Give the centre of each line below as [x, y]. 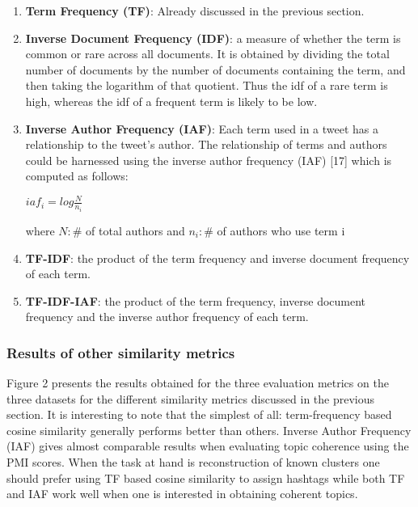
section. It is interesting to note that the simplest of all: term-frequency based [199, 414]
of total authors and [135, 230]
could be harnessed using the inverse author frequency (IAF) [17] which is [209, 160]
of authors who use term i [281, 230]
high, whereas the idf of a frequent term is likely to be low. [171, 101]
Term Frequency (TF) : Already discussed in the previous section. [195, 11]
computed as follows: [77, 176]
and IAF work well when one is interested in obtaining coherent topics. [182, 494]
